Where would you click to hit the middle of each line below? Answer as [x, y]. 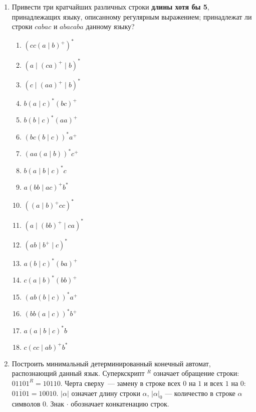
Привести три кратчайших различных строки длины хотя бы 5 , [110, 7]
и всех [213, 383]
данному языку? [110, 26]
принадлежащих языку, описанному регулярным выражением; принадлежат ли [132, 16]
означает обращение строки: [196, 373]
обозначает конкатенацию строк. [120, 404]
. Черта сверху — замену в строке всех [120, 383]
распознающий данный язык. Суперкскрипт [78, 373]
